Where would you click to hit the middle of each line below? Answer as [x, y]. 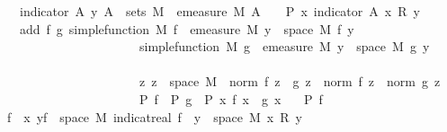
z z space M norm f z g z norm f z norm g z [290, 81]
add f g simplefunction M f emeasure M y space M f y [187, 28]
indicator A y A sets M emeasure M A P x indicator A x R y [219, 11]
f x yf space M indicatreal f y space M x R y [154, 116]
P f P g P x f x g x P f [231, 98]
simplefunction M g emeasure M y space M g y [284, 46]
